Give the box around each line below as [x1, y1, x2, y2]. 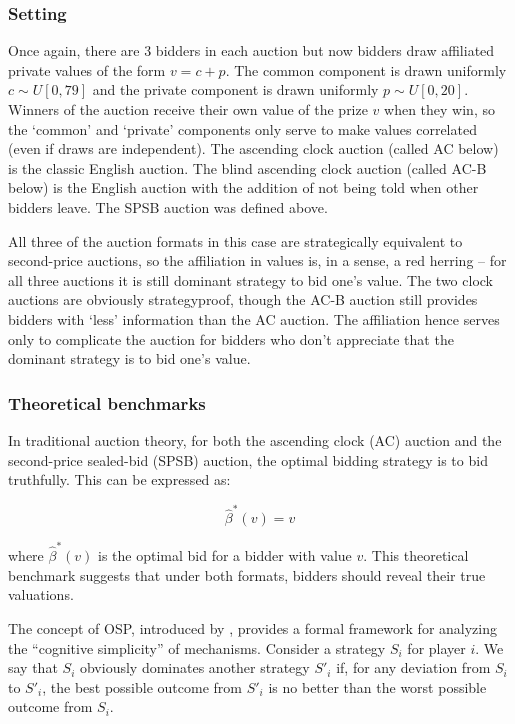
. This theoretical [363, 545, 469, 566]
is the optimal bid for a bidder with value [98, 545, 352, 566]
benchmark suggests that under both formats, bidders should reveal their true [8, 564, 486, 585]
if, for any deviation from [336, 657, 491, 678]
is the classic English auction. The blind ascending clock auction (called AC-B [8, 157, 487, 178]
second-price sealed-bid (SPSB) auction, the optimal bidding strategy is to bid [8, 449, 488, 470]
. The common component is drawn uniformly [225, 59, 507, 80]
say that [8, 657, 58, 678]
